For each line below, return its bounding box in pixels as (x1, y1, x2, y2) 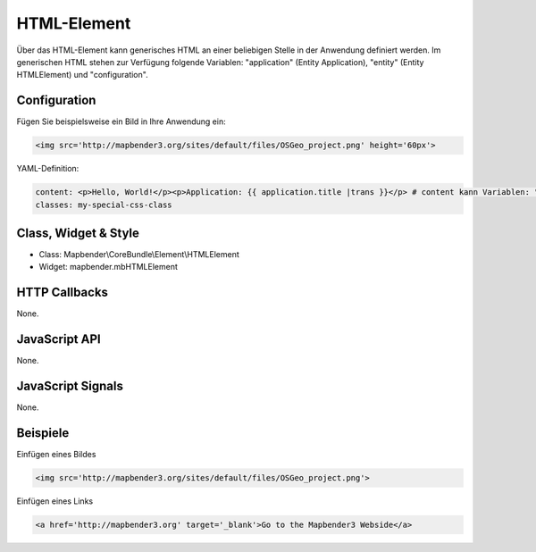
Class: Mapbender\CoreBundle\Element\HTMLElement (38, 249, 240, 260)
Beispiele (16, 425, 70, 440)
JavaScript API (16, 331, 102, 347)
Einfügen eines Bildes (16, 449, 96, 460)
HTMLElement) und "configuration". (16, 70, 148, 80)
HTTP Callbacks (16, 285, 109, 300)
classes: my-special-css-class (35, 199, 173, 210)
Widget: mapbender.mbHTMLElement (38, 262, 179, 272)
